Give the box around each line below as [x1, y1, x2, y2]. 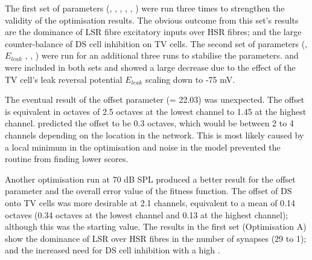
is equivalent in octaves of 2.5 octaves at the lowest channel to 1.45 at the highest [5, 105, 307, 117]
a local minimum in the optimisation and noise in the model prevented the [5, 140, 281, 153]
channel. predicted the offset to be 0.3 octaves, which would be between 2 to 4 [5, 117, 294, 129]
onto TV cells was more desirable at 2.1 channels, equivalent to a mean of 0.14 [5, 196, 295, 209]
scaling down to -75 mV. [145, 73, 235, 85]
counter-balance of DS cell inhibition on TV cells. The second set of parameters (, [5, 37, 308, 50]
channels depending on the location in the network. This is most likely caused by [5, 128, 304, 141]
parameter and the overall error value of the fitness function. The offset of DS [5, 184, 292, 197]
